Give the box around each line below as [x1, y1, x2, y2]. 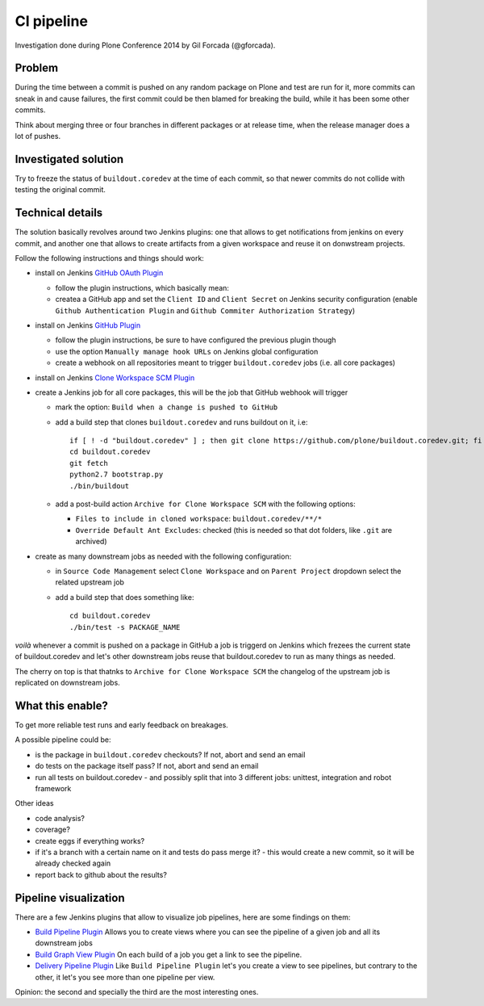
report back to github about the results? [35, 870, 167, 879]
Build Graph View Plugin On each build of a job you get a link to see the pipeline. [35, 949, 302, 959]
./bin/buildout [69, 481, 130, 490]
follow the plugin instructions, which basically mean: [55, 283, 230, 292]
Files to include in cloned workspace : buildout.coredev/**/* [75, 513, 323, 524]
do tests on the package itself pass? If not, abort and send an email [35, 761, 259, 771]
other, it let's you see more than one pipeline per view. [35, 972, 215, 982]
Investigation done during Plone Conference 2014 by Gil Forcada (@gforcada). [15, 40, 276, 50]
